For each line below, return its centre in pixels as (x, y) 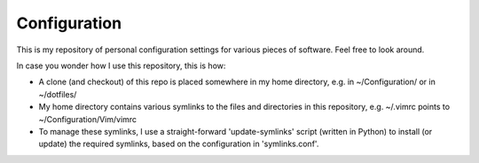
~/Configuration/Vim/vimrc (88, 119)
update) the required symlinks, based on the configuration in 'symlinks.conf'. (179, 144)
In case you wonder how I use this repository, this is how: (121, 66)
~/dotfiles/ (58, 94)
